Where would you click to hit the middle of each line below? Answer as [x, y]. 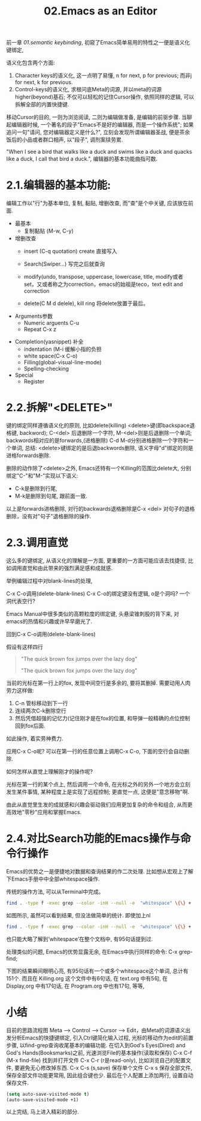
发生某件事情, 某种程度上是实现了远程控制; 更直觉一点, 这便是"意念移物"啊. [98, 792]
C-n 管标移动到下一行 [41, 703]
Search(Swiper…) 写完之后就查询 [64, 264]
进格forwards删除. [28, 455]
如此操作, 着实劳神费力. [35, 738]
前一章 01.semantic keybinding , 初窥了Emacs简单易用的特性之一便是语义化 [98, 43]
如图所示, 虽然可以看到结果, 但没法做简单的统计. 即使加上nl [78, 915]
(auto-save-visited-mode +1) [42, 1100]
